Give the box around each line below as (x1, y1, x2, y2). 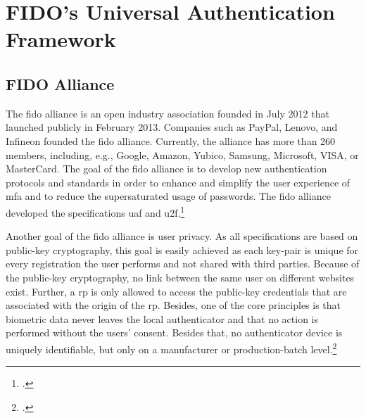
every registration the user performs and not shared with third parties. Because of (6, 256, 360, 271)
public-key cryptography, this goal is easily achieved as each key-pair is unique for (6, 242, 359, 257)
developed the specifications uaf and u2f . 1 (6, 203, 185, 220)
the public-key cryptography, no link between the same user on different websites (6, 270, 355, 284)
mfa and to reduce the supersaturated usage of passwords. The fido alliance (6, 189, 331, 203)
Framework (6, 25, 116, 53)
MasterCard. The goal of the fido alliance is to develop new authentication (6, 161, 327, 176)
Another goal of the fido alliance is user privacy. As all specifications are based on (6, 229, 358, 243)
